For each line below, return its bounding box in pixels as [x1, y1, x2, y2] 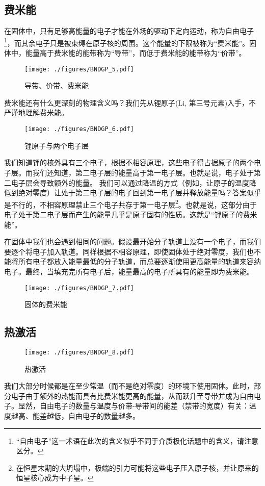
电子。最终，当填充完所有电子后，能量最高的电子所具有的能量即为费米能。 [4, 266, 254, 276]
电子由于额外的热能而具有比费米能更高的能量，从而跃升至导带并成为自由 [11, 390, 254, 401]
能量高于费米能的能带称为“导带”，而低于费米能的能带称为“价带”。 [25, 47, 246, 58]
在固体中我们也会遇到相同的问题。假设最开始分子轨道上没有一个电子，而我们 [4, 236, 261, 247]
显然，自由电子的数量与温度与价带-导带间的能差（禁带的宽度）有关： [18, 400, 249, 411]
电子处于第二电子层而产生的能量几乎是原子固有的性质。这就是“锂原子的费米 [4, 209, 257, 219]
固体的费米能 [24, 299, 67, 310]
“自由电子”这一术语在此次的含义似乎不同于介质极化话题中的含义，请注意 [16, 435, 259, 446]
